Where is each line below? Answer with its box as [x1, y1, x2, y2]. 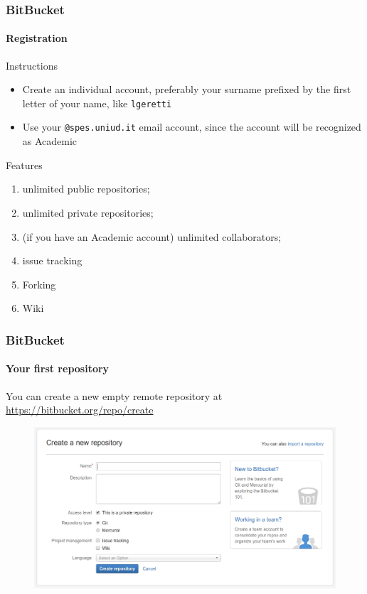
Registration [6, 31, 68, 45]
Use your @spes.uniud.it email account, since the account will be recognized [22, 119, 361, 134]
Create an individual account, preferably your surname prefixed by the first [22, 82, 351, 97]
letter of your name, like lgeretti [22, 95, 172, 110]
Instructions [6, 58, 58, 72]
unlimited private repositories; [22, 205, 154, 220]
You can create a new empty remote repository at [6, 388, 223, 403]
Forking [22, 276, 56, 291]
